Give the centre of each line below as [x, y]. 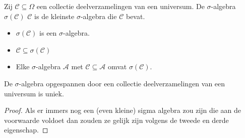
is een [48, 33]
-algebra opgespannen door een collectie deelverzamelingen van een [122, 83]
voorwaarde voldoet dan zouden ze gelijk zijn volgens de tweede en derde [116, 120]
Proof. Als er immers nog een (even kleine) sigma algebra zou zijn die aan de [123, 110]
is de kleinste [54, 16]
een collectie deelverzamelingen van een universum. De [120, 6]
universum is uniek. [34, 93]
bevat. [135, 16]
